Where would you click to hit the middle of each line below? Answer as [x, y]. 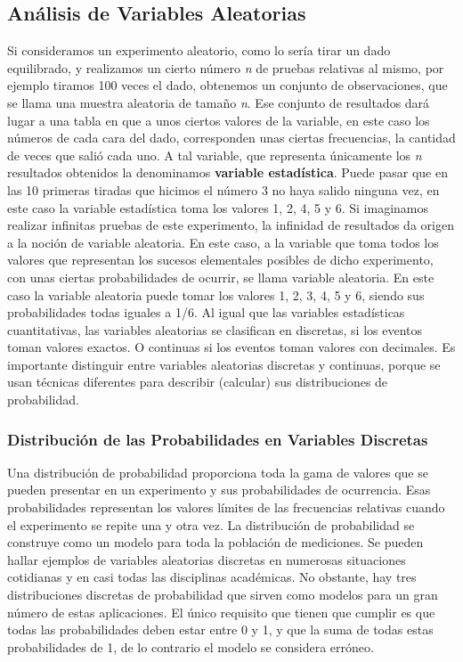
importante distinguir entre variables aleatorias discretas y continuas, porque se [224, 364]
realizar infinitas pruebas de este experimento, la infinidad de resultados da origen [231, 225]
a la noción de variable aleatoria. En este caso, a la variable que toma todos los [223, 242]
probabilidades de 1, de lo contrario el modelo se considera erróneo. [191, 646]
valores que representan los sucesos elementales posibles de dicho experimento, [220, 260]
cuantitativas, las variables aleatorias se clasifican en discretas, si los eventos [215, 329]
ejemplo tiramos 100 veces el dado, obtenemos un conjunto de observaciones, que [227, 85]
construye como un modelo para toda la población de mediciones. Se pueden [215, 542]
